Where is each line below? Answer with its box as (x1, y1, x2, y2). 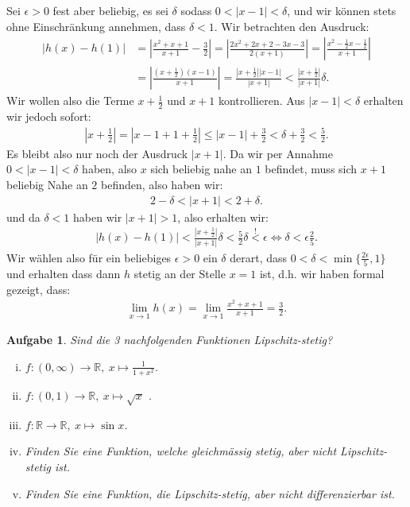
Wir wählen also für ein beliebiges (6, 249, 172, 265)
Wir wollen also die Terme (6, 92, 134, 109)
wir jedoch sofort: (6, 108, 91, 125)
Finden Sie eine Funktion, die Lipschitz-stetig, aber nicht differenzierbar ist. (25, 485, 395, 501)
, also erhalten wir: (177, 208, 269, 225)
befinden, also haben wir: (101, 176, 223, 192)
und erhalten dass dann (6, 265, 121, 282)
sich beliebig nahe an (150, 161, 253, 177)
